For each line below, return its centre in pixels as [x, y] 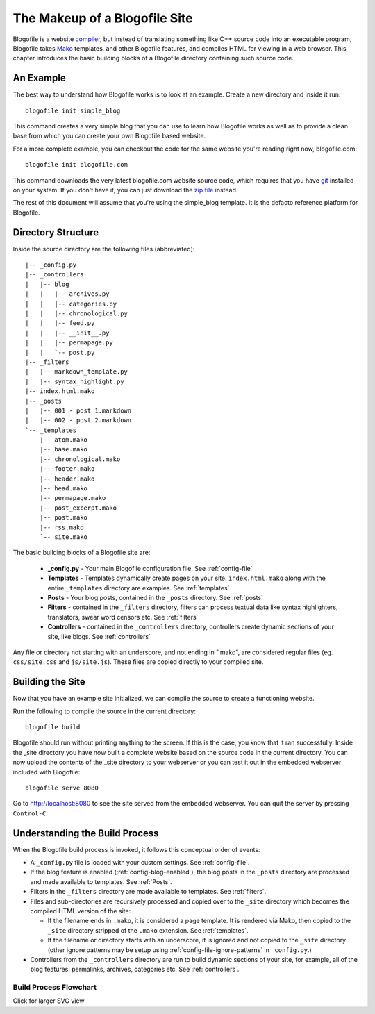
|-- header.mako [67, 479]
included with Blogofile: [47, 772]
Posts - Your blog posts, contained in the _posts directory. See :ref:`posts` [156, 597]
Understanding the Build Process [86, 833]
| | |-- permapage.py [69, 343]
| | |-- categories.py [71, 304]
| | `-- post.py [60, 352]
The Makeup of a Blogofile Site [103, 18]
